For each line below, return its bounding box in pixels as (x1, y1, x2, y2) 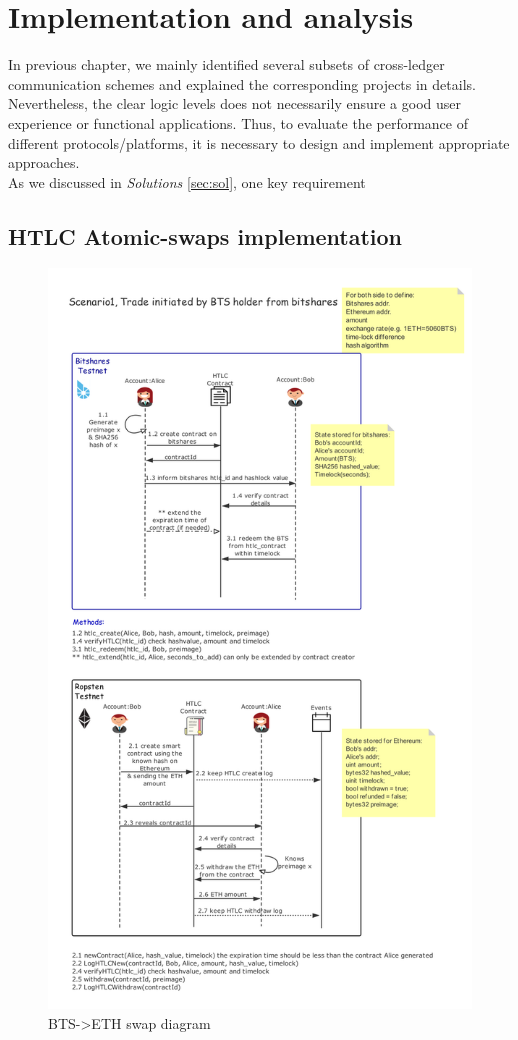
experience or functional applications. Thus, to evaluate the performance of (8, 112, 468, 133)
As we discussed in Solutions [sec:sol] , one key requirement (8, 171, 366, 192)
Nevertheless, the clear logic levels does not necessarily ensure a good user (8, 93, 462, 114)
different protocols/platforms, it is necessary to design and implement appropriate (8, 132, 510, 153)
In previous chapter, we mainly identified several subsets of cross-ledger (8, 54, 445, 75)
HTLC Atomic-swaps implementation (8, 220, 403, 251)
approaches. (8, 152, 80, 173)
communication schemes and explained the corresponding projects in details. (8, 73, 476, 94)
